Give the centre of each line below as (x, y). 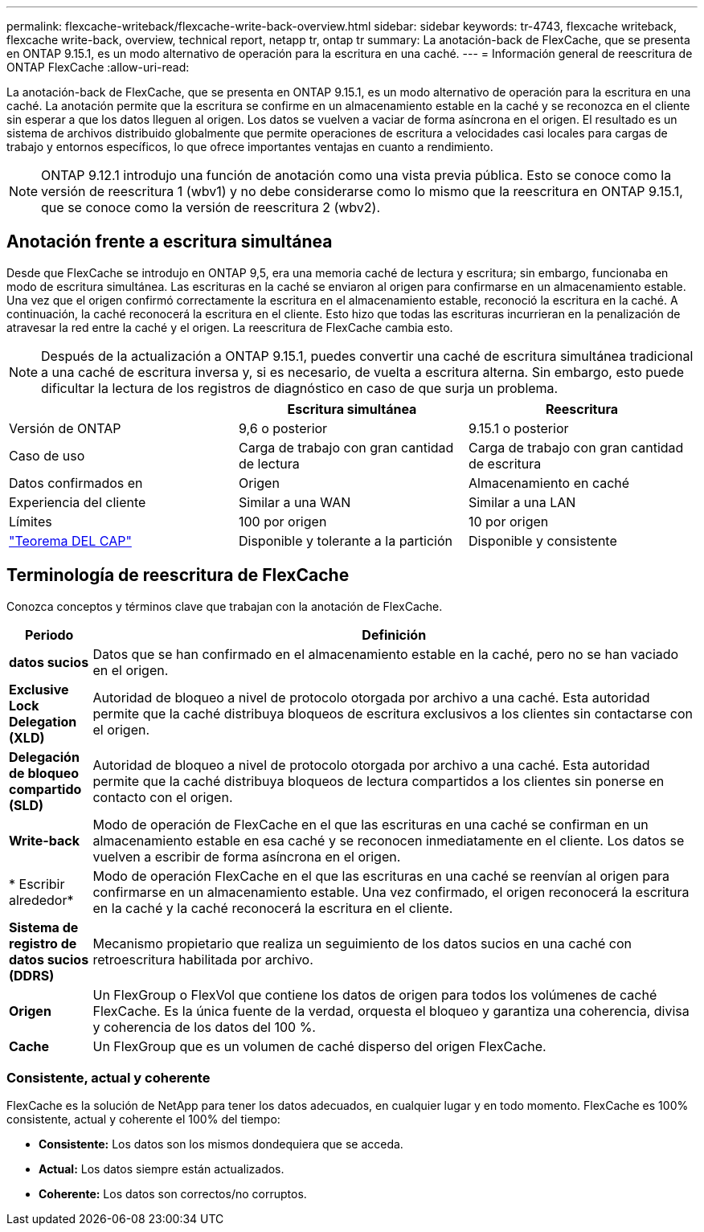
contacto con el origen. (163, 797)
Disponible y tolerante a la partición (346, 540)
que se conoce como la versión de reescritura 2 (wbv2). (211, 207)
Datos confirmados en (76, 483)
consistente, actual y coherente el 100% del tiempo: (143, 1119)
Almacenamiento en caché (549, 483)
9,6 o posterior (283, 428)
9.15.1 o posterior (518, 428)
